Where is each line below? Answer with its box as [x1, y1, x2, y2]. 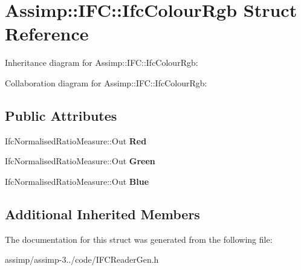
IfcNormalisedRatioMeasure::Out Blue [5, 175, 149, 187]
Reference [5, 21, 89, 46]
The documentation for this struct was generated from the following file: [5, 233, 273, 245]
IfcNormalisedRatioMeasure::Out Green [5, 155, 155, 167]
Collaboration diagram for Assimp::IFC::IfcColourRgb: [5, 76, 207, 89]
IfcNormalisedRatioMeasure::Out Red [5, 134, 147, 147]
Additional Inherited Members [5, 204, 200, 223]
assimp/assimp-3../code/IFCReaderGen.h [5, 253, 159, 266]
